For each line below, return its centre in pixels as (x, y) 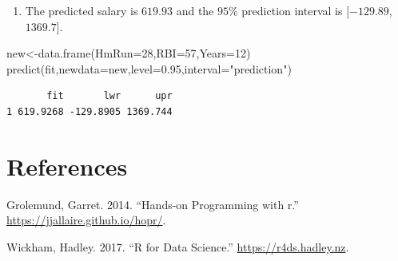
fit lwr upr (109, 96)
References (67, 166)
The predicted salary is (82, 10)
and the (195, 10)
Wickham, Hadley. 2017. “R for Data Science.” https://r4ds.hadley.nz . (178, 246)
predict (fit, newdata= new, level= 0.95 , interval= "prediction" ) (149, 68)
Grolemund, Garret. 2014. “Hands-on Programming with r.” (153, 204)
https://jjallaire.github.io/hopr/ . (86, 220)
